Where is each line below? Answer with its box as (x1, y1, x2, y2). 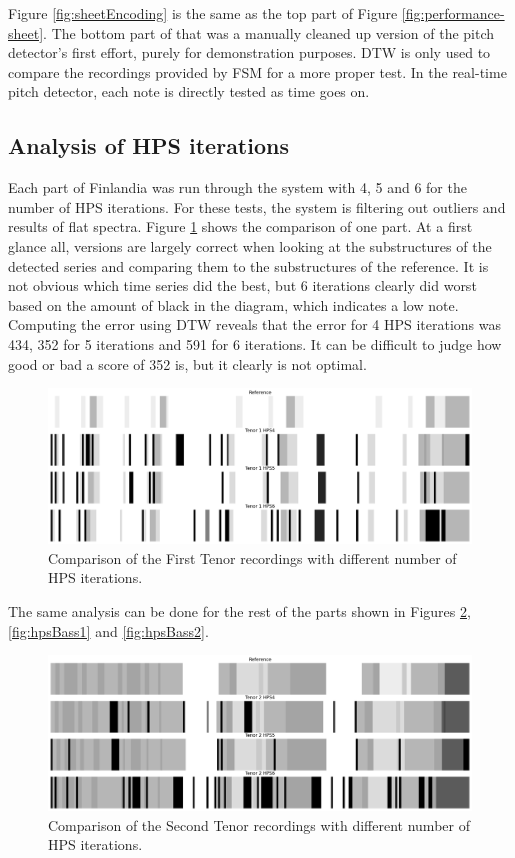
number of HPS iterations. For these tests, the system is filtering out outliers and (8, 196, 506, 217)
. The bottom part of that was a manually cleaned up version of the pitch (43, 22, 495, 43)
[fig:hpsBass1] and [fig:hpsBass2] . (8, 620, 209, 641)
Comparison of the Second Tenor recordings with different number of (48, 814, 470, 835)
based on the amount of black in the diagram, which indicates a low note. (8, 294, 459, 315)
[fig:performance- (401, 3, 505, 23)
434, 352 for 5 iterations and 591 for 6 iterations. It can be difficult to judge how (8, 333, 502, 354)
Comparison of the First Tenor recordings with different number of (48, 547, 457, 568)
